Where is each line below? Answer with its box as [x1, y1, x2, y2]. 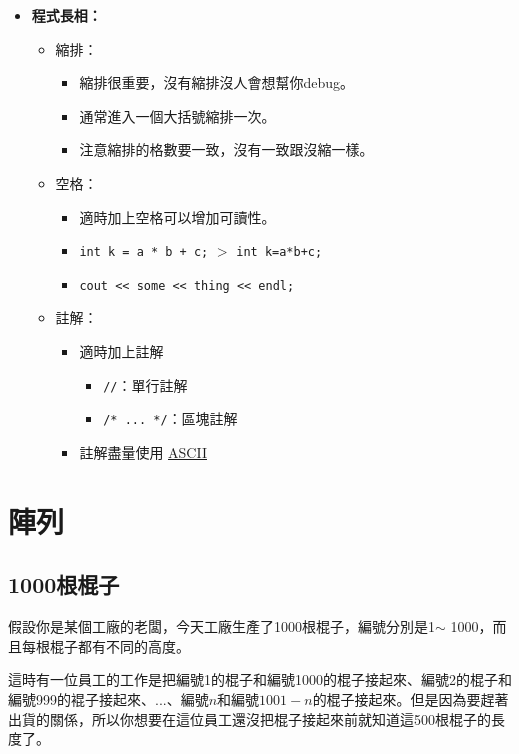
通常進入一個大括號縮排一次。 [79, 105, 276, 126]
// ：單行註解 [103, 374, 188, 395]
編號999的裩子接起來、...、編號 [8, 688, 209, 709]
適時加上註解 [79, 341, 164, 362]
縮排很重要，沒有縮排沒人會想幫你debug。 [79, 72, 354, 93]
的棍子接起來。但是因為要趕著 [312, 688, 509, 709]
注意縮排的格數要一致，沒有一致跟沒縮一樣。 [79, 139, 374, 160]
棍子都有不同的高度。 [49, 635, 190, 656]
